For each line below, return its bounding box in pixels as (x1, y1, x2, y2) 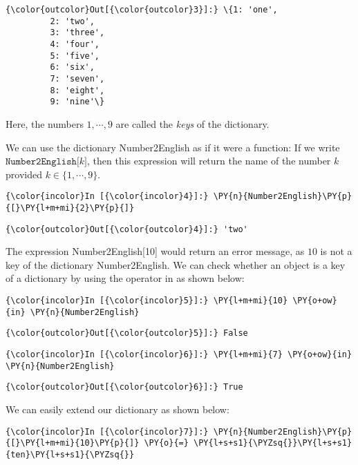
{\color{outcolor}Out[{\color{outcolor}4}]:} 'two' (6, 224, 248, 234)
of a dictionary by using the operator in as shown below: (6, 271, 245, 285)
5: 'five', (50, 50, 100, 61)
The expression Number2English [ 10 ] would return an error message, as (6, 244, 305, 258)
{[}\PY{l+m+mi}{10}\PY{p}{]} (6, 438, 140, 448)
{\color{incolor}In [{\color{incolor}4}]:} (6, 191, 209, 202)
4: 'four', (50, 39, 100, 49)
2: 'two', (50, 16, 95, 26)
